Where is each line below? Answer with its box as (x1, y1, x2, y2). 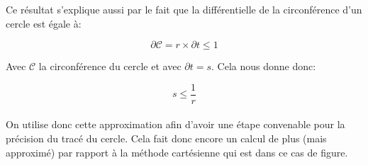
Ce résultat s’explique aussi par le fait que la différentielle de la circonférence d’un (6, 2, 362, 16)
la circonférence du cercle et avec (38, 59, 182, 74)
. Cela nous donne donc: (211, 59, 316, 74)
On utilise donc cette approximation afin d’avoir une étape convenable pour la (6, 117, 345, 132)
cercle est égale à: (6, 16, 82, 30)
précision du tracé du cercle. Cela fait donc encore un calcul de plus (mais (6, 131, 327, 146)
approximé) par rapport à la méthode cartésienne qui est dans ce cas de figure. (6, 144, 348, 159)
